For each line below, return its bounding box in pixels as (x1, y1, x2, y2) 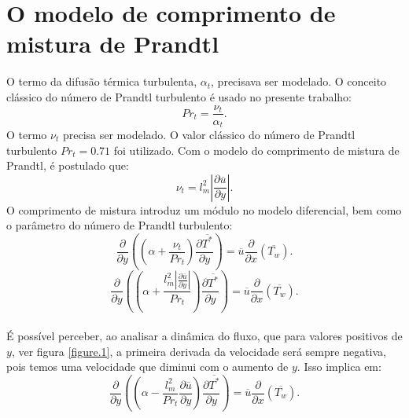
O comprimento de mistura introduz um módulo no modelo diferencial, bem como (6, 201, 402, 218)
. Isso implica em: (297, 358, 381, 375)
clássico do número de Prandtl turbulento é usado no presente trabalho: (6, 88, 352, 104)
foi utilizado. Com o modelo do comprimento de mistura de (113, 141, 400, 158)
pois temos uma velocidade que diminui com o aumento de (6, 358, 289, 375)
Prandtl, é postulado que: (6, 157, 129, 174)
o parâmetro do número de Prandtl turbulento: (6, 217, 233, 233)
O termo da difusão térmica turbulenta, (6, 73, 197, 90)
